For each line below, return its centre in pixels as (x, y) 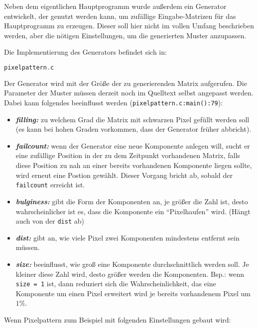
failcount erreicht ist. (50, 185)
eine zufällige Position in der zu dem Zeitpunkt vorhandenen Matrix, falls (128, 155)
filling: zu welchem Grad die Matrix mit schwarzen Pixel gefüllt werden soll (132, 119)
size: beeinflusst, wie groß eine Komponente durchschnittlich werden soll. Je (132, 264)
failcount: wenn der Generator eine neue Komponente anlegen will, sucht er (133, 145)
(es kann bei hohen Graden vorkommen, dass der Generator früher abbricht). (133, 129)
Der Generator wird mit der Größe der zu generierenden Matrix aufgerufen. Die (126, 83)
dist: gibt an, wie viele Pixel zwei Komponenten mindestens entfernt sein (128, 237)
